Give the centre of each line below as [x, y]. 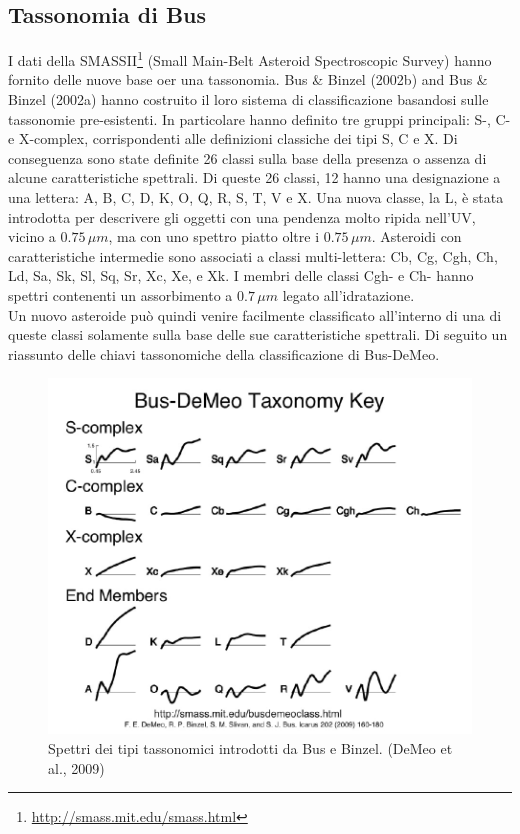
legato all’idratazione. [348, 294]
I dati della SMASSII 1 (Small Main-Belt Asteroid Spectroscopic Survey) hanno [250, 58]
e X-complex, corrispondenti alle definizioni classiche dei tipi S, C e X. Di [233, 138]
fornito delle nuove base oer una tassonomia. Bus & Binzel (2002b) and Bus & [248, 79]
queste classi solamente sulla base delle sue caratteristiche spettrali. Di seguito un [258, 334]
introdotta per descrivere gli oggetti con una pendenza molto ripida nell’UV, [242, 216]
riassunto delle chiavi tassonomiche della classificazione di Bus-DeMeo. [224, 353]
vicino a [32, 236]
